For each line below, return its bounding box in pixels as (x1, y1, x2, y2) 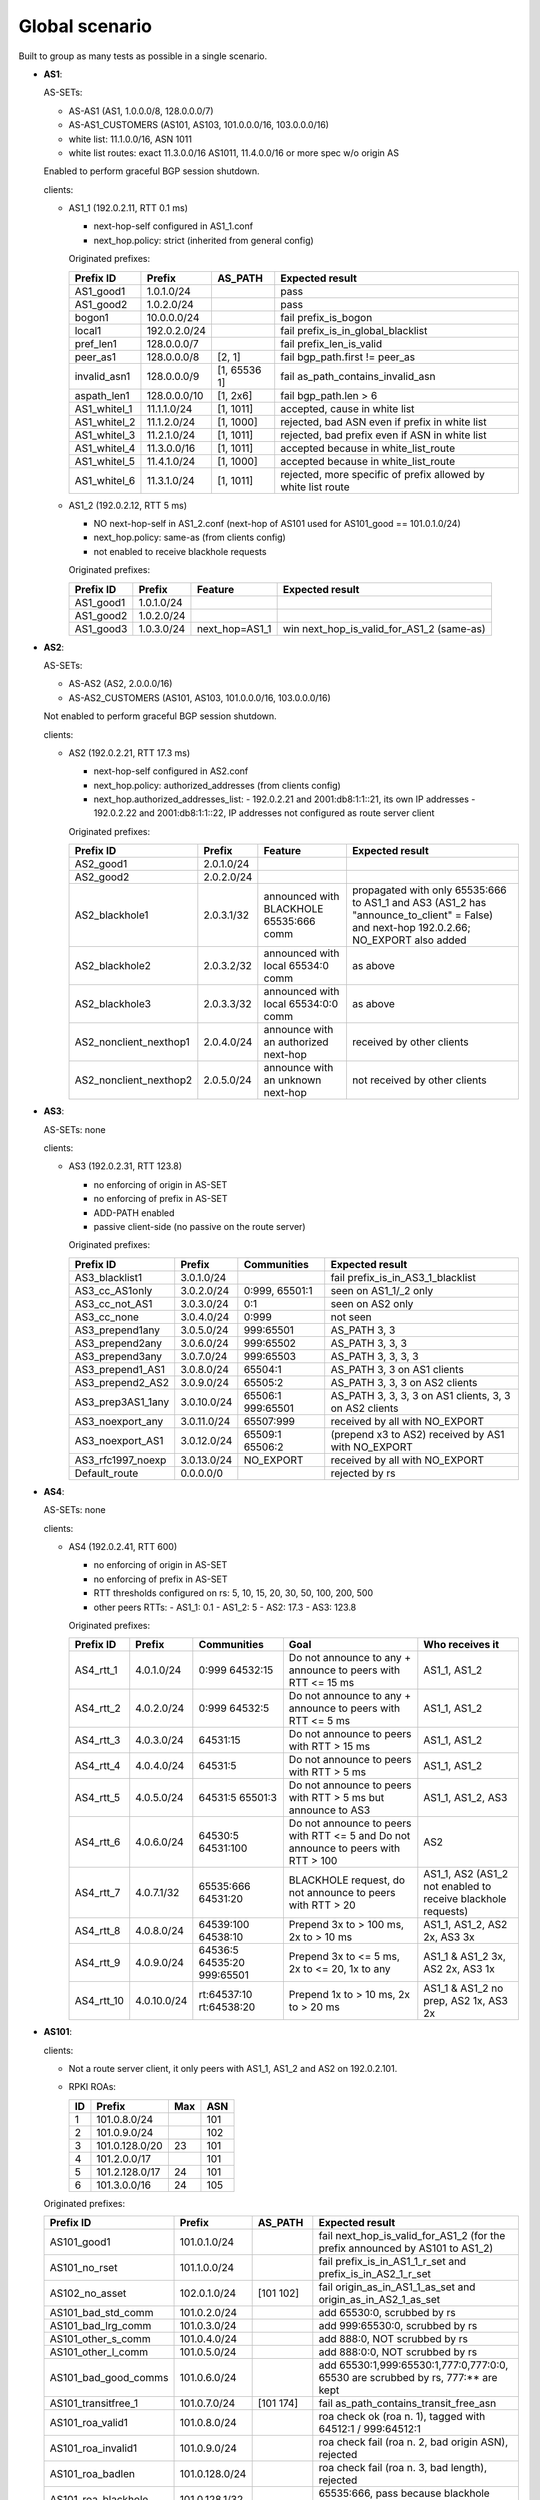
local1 (74, 323, 102, 337)
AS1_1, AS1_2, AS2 (423, 1918, 508, 1932)
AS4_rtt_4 (74, 1759, 121, 1773)
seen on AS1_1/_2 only (330, 1283, 434, 1297)
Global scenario (18, 15, 152, 37)
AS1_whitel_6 (74, 473, 136, 487)
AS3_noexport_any (74, 1414, 164, 1428)
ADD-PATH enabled (93, 1206, 175, 1219)
